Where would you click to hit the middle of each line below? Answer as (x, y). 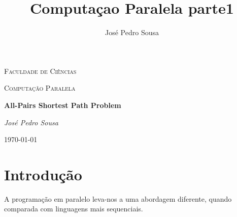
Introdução (43, 174)
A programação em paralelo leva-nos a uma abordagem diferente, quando (118, 198)
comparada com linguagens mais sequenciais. (74, 209)
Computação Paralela (40, 88)
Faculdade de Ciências (40, 71)
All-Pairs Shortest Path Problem (63, 105)
